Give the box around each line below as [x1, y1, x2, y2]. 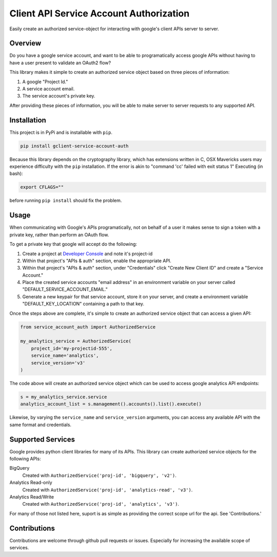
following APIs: [9, 455, 41, 462]
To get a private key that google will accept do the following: [9, 241, 137, 247]
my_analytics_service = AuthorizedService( [20, 338, 132, 344]
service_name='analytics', [31, 353, 100, 359]
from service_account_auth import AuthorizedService [20, 324, 156, 330]
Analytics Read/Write [9, 493, 54, 500]
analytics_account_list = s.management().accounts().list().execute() [20, 401, 202, 407]
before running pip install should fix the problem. [9, 198, 122, 204]
